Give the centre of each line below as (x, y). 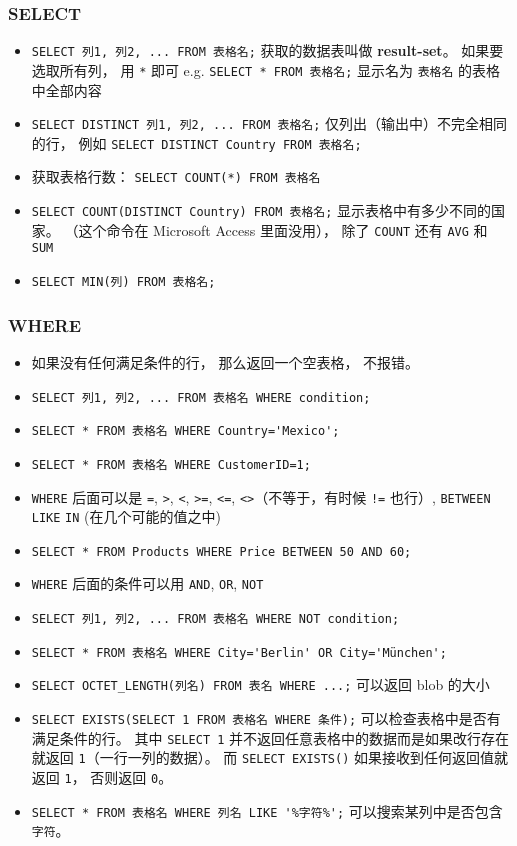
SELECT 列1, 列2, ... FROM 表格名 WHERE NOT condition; (215, 619)
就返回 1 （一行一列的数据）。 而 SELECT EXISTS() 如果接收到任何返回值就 (270, 757)
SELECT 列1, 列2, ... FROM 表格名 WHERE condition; (201, 397)
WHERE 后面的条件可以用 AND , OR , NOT (147, 583)
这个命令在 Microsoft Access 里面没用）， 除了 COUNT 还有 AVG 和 (283, 229)
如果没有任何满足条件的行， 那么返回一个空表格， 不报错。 (225, 361)
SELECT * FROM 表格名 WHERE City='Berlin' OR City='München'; (239, 652)
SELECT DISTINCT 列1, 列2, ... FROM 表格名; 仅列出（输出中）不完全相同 (269, 123)
